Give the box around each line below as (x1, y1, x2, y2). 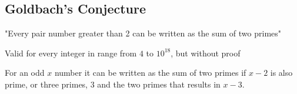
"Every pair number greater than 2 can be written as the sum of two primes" (5, 27, 282, 39)
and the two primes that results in (97, 78, 221, 90)
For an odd (5, 66, 45, 79)
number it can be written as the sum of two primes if (54, 66, 246, 79)
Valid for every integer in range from (5, 46, 137, 59)
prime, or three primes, (5, 78, 88, 90)
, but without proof (171, 46, 241, 59)
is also (270, 66, 293, 79)
